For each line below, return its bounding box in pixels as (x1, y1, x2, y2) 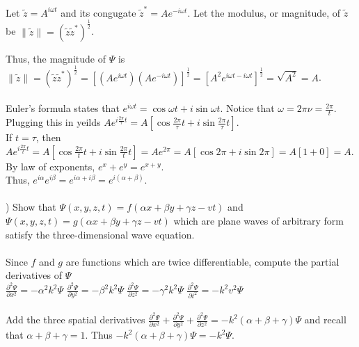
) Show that (6, 200, 56, 214)
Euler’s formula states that (6, 101, 120, 115)
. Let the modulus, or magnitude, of (187, 5, 341, 19)
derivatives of (6, 268, 63, 282)
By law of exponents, (6, 159, 95, 173)
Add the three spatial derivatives (6, 312, 145, 327)
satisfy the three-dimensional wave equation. (6, 227, 195, 241)
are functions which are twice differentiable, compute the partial (65, 254, 340, 268)
